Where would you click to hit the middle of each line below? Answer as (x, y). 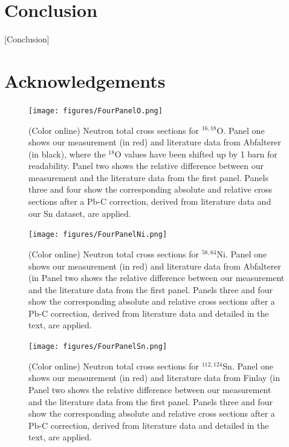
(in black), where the (67, 154)
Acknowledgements (85, 80)
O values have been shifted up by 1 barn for (196, 154)
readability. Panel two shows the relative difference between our (146, 166)
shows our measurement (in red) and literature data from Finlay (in (154, 378)
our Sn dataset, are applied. (80, 213)
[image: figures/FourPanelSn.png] (98, 347)
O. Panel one (241, 130)
